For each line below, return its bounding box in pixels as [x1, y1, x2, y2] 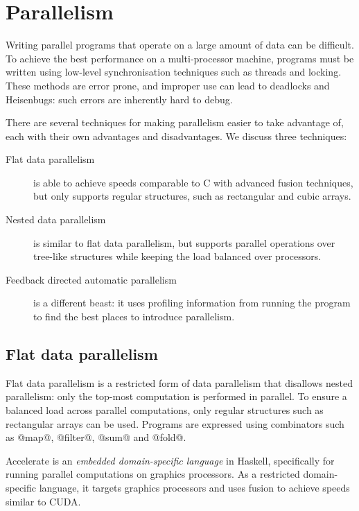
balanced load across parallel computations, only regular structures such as [6, 403, 324, 417]
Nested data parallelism [6, 212, 106, 227]
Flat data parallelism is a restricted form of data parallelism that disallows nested [6, 375, 353, 390]
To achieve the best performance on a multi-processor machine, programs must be [6, 51, 354, 65]
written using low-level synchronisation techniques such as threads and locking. [6, 64, 342, 79]
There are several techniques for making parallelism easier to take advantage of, [6, 115, 344, 130]
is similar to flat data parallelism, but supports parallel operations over [33, 235, 335, 250]
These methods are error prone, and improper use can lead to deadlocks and [6, 78, 330, 92]
